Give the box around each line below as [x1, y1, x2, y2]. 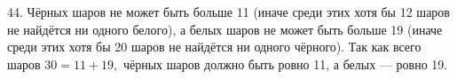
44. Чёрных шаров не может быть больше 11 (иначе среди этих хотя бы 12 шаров [7, 3, 450, 20]
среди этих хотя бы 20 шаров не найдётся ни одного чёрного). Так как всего [7, 37, 422, 56]
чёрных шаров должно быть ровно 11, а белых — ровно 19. [122, 54, 448, 73]
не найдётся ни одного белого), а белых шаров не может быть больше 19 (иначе [7, 20, 443, 38]
